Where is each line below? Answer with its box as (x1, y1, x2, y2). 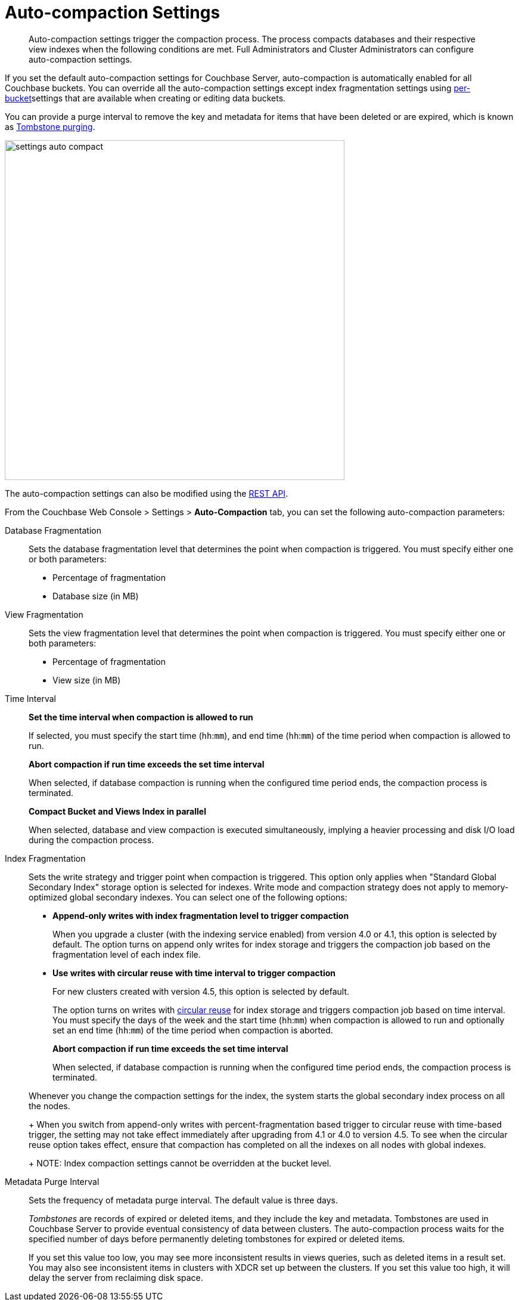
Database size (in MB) (52, 590, 139, 601)
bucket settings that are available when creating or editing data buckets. (5, 92, 286, 103)
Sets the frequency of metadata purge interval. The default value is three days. (29, 1194, 338, 1205)
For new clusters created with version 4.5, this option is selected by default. (52, 986, 350, 996)
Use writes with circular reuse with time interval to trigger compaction (52, 967, 336, 978)
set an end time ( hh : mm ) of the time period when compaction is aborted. (52, 1024, 333, 1035)
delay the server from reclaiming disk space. (29, 1272, 203, 1283)
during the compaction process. (29, 834, 154, 845)
